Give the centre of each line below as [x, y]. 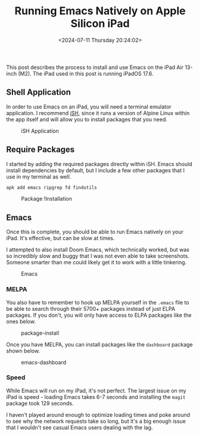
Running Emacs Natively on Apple [100, 11]
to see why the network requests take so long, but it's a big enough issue [96, 421]
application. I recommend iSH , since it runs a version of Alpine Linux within [98, 113]
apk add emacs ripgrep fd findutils [52, 188]
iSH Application [40, 131]
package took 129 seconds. [40, 403]
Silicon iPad [100, 24]
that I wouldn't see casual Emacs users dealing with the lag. [80, 427]
